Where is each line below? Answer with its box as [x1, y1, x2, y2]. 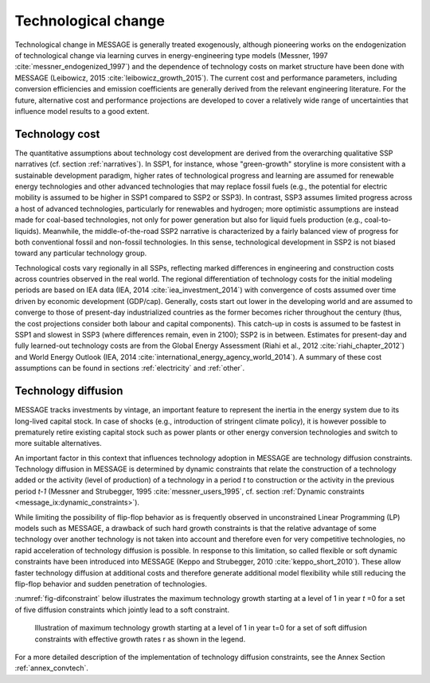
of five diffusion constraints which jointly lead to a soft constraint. [14, 605, 230, 615]
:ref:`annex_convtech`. [14, 663, 89, 673]
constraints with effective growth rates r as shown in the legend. [34, 634, 246, 644]
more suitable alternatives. [14, 439, 103, 448]
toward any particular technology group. [14, 248, 147, 258]
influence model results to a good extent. [14, 106, 150, 115]
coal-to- [364, 215, 392, 224]
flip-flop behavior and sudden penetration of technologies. [14, 579, 207, 588]
